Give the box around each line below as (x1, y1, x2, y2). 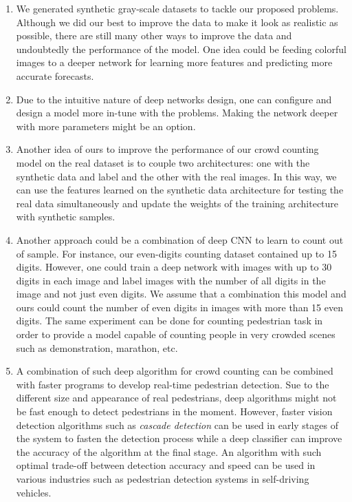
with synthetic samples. (16, 209, 115, 224)
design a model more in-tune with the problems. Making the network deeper (16, 105, 338, 120)
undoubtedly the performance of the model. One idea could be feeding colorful (16, 41, 346, 56)
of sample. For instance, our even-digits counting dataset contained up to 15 (16, 246, 337, 260)
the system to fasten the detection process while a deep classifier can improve (16, 431, 342, 446)
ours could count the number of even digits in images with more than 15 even (16, 300, 343, 314)
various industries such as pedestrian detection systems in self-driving (16, 472, 309, 485)
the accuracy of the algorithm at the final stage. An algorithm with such (16, 444, 322, 459)
